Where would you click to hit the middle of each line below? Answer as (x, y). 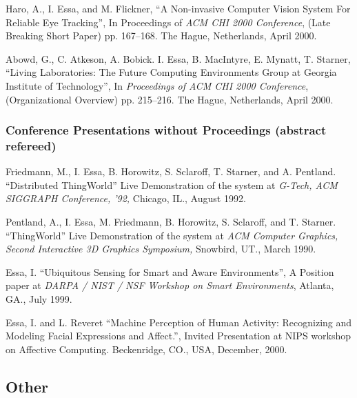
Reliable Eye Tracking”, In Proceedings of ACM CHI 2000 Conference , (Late (168, 22)
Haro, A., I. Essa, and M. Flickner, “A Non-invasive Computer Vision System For (178, 8)
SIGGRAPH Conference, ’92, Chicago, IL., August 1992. (126, 198)
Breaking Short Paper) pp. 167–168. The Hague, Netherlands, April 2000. (161, 36)
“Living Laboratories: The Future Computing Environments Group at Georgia (171, 72)
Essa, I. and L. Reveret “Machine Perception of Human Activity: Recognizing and (179, 322)
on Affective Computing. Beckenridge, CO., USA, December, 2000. (146, 349)
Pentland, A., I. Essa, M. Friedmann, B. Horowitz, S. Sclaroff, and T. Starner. (171, 222)
